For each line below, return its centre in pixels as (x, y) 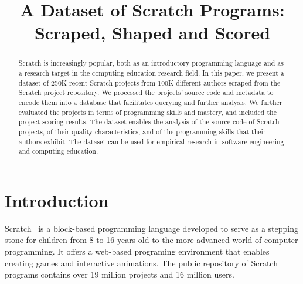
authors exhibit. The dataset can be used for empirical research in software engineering (151, 141)
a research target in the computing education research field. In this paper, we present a (151, 73)
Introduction (57, 200)
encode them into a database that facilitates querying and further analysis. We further (150, 102)
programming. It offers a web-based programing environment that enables (137, 251)
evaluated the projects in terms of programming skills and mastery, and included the (147, 112)
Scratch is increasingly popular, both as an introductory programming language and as (151, 63)
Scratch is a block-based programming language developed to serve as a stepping (152, 228)
